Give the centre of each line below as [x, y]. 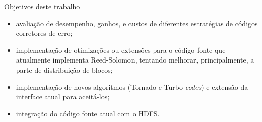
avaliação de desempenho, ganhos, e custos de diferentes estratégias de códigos [137, 23]
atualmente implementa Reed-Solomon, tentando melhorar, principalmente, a [135, 60]
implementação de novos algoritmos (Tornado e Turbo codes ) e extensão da [132, 86]
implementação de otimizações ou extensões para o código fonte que [121, 50]
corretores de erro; [44, 33]
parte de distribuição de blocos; [64, 69]
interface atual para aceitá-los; [63, 97]
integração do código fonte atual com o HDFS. [88, 113]
